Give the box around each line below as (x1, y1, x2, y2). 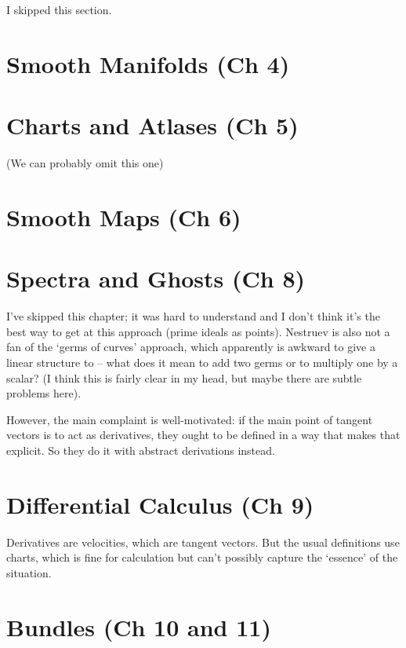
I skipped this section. (6, 2, 112, 17)
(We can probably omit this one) (6, 155, 164, 171)
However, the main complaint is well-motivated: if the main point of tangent (6, 411, 373, 427)
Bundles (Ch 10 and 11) (6, 610, 271, 643)
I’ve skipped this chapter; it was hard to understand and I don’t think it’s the (6, 308, 380, 324)
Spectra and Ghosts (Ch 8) (6, 262, 306, 295)
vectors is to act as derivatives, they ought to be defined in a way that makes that (6, 427, 401, 443)
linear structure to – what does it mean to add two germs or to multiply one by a (6, 353, 398, 370)
